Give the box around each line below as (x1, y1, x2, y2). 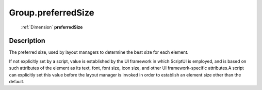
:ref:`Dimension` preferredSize (21, 24, 83, 30)
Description (9, 37, 46, 45)
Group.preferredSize (9, 7, 95, 18)
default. (9, 79, 25, 85)
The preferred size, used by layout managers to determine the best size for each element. (9, 49, 189, 55)
